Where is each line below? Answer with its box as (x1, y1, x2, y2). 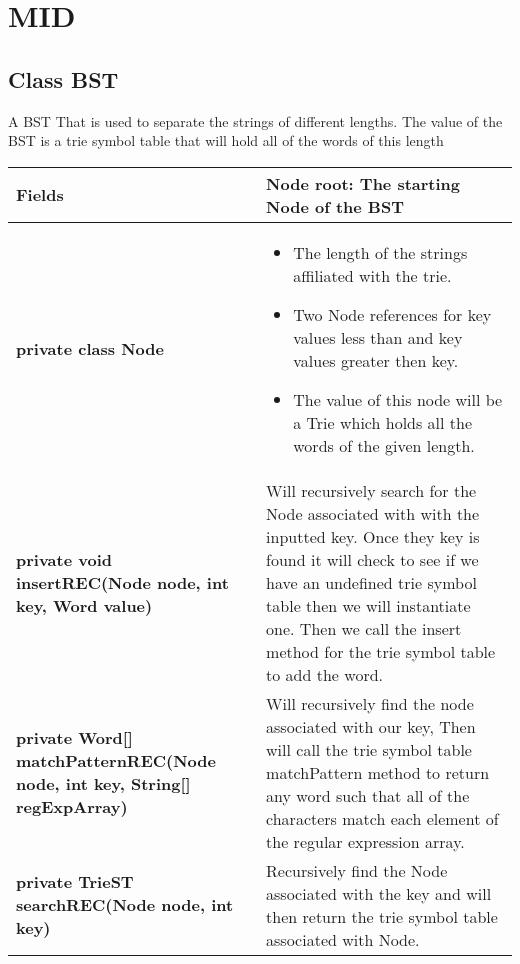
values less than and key (293, 325, 463, 349)
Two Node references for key (293, 302, 492, 326)
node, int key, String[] (16, 772, 191, 796)
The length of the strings (293, 240, 468, 264)
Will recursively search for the (266, 478, 477, 502)
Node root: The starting (266, 171, 461, 195)
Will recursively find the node (266, 691, 474, 715)
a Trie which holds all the (293, 410, 473, 434)
